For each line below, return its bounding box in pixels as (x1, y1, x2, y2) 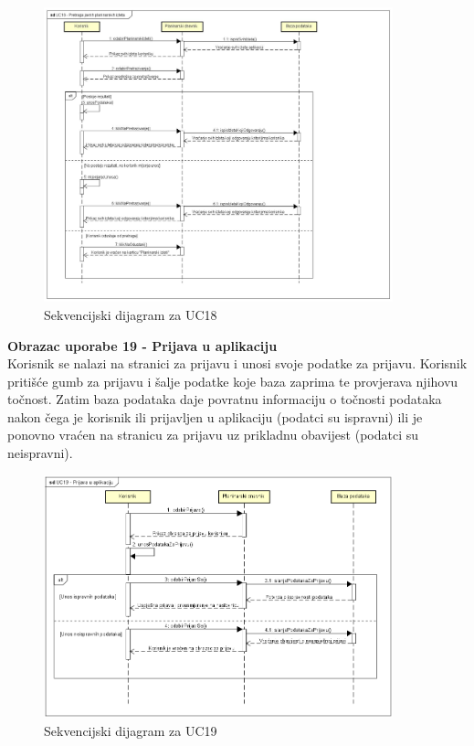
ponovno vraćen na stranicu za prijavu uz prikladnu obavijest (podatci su (7, 425, 419, 444)
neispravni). (7, 443, 73, 463)
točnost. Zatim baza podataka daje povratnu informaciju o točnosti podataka (7, 389, 442, 409)
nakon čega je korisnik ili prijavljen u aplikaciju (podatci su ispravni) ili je (7, 407, 423, 426)
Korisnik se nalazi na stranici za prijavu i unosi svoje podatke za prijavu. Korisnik (7, 354, 468, 373)
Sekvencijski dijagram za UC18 (44, 304, 217, 324)
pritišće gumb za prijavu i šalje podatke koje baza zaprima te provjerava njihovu (7, 371, 458, 390)
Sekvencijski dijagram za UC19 (44, 720, 217, 740)
